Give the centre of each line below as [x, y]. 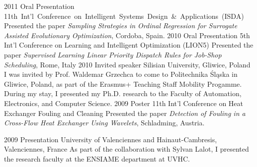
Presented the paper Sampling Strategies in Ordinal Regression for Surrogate [121, 26]
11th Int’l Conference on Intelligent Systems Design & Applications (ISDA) [124, 16]
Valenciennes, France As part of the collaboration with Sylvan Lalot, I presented [127, 149]
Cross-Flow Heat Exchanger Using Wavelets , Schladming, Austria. [104, 123]
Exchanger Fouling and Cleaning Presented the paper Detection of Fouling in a [125, 113]
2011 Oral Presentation [39, 6]
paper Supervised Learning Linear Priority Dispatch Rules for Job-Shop [113, 54]
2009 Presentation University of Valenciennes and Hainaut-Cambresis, [111, 139]
